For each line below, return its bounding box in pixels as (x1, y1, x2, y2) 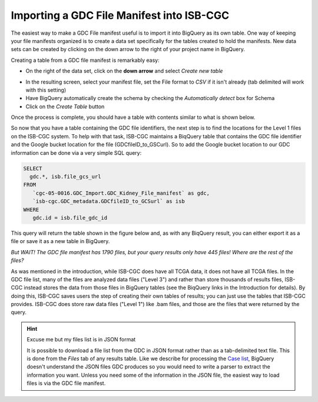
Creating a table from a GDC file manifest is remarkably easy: (11, 57, 160, 64)
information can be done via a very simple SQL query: (11, 149, 142, 156)
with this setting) (25, 86, 67, 94)
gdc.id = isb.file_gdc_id (32, 214, 108, 221)
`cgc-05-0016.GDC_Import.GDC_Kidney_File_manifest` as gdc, (32, 190, 210, 197)
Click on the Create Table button (25, 103, 105, 110)
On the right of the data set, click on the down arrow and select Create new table (25, 68, 223, 75)
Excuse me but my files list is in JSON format (26, 336, 136, 343)
